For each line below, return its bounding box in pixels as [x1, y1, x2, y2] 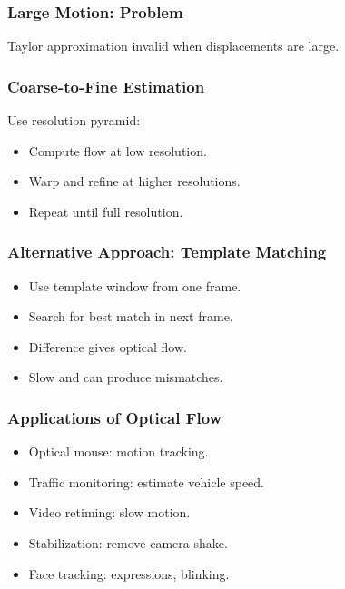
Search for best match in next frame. [28, 307, 233, 326]
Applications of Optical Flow [7, 406, 222, 428]
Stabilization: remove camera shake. [28, 534, 228, 552]
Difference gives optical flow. [28, 337, 187, 356]
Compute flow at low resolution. [28, 141, 207, 160]
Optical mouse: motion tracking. [28, 442, 209, 461]
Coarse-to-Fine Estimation [7, 74, 205, 97]
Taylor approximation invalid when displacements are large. [7, 36, 340, 55]
